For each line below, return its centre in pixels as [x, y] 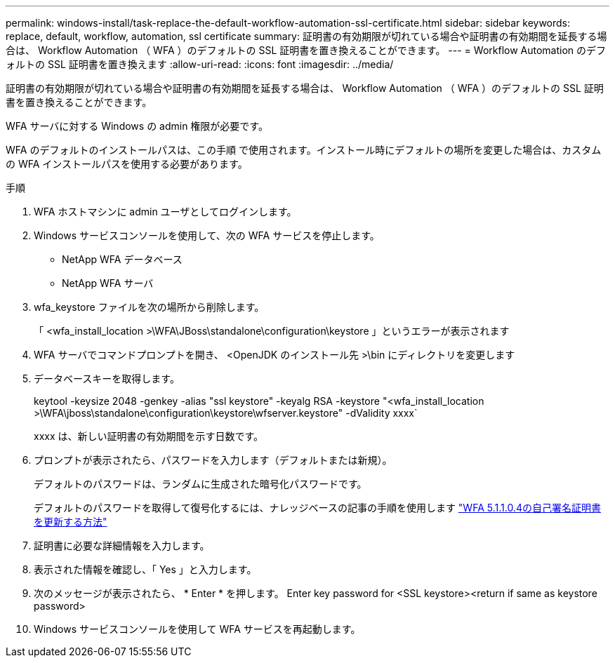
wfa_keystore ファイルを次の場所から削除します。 [149, 307]
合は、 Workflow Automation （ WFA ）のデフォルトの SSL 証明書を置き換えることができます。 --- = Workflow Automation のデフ [306, 50]
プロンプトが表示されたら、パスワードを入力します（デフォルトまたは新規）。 [213, 460]
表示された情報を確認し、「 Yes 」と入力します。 [145, 569]
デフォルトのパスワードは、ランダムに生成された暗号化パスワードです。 [200, 484]
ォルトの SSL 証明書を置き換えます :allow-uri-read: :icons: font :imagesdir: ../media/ [200, 64]
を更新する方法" [71, 522]
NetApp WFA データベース [122, 259]
